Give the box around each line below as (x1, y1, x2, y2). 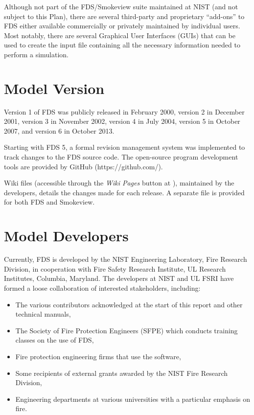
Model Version (4, 78, 105, 98)
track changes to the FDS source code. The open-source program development (4, 152, 238, 162)
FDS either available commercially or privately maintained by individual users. (4, 21, 240, 31)
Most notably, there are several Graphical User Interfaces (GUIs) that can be (4, 30, 235, 40)
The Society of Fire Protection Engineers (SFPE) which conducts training (15, 325, 238, 335)
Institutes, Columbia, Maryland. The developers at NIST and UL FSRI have (4, 273, 234, 283)
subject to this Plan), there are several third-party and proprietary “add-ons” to (4, 11, 245, 21)
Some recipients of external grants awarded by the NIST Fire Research (15, 368, 228, 378)
